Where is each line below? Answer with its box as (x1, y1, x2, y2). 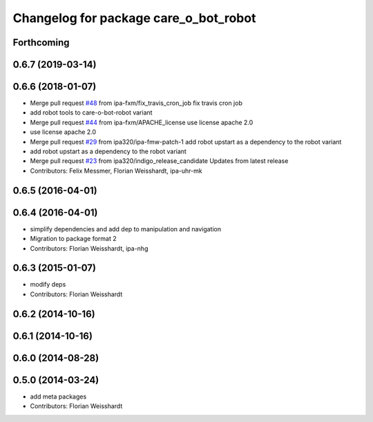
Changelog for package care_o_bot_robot (12, 10, 256, 26)
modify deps (30, 280, 66, 289)
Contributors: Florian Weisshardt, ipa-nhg (30, 244, 149, 252)
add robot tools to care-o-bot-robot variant (30, 108, 153, 117)
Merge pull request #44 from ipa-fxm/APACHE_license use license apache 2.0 (30, 118, 254, 126)
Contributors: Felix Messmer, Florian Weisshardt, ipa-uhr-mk (30, 166, 203, 175)
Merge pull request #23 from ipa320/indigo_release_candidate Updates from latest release (30, 157, 289, 165)
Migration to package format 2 (30, 235, 117, 243)
